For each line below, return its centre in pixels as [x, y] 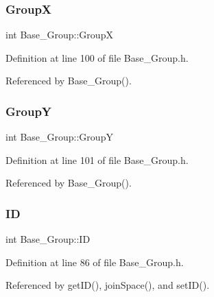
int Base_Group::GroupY [59, 137]
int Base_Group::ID [48, 239]
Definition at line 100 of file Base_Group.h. [97, 57]
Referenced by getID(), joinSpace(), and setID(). [108, 285]
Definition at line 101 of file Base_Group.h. [97, 159]
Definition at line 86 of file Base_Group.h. [95, 262]
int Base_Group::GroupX [59, 35]
